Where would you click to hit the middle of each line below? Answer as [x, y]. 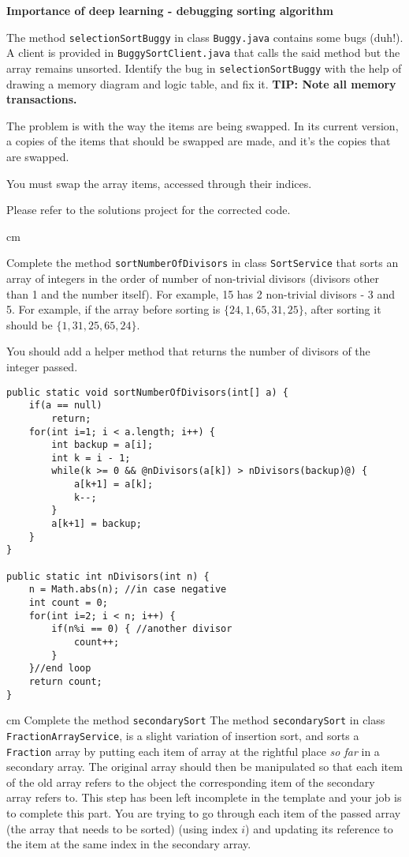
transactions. [42, 99]
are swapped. [38, 156]
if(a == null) [65, 406]
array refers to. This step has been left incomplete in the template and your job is [204, 797]
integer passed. [42, 366]
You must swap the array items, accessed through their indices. [159, 183]
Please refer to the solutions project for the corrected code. [149, 210]
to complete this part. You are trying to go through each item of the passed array [204, 813]
